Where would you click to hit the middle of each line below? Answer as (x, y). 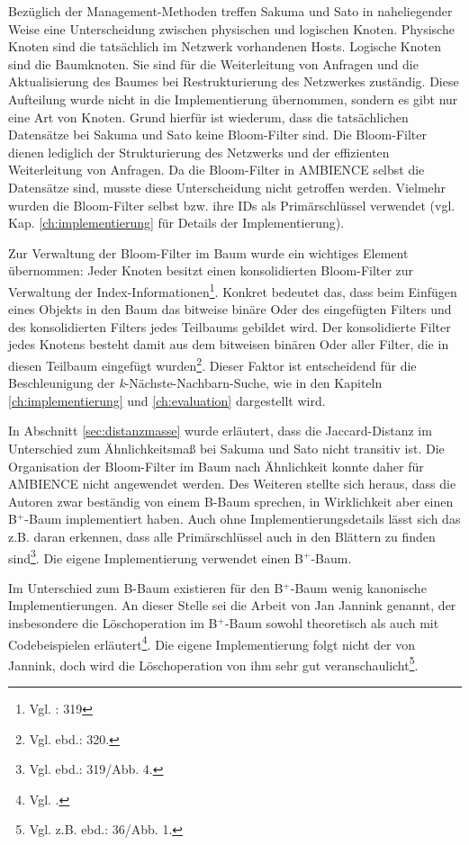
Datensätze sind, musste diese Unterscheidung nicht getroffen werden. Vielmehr (227, 187)
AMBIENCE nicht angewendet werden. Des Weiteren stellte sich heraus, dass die (232, 484)
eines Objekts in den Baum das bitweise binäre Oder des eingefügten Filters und (230, 309)
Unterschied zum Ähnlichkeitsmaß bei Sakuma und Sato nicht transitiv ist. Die (226, 448)
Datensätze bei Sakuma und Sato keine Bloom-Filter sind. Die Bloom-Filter (217, 135)
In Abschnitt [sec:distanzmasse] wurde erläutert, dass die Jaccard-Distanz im (220, 431)
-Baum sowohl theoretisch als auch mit (332, 622)
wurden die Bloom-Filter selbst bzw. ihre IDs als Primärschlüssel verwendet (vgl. (232, 205)
